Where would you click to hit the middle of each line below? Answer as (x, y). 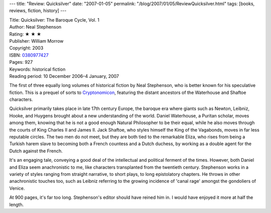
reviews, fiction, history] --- (38, 11)
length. (17, 204)
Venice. (17, 188)
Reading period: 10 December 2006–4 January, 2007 (64, 76)
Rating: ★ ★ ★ (25, 34)
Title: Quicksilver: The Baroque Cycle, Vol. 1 (54, 20)
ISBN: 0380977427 (29, 55)
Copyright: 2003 (26, 48)
